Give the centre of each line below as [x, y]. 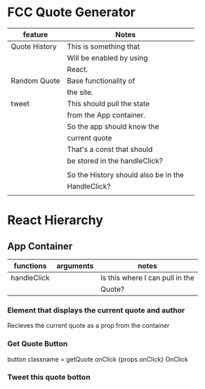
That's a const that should [110, 149]
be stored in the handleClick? [115, 160]
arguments [75, 266]
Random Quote [36, 80]
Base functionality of [101, 80]
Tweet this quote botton [49, 377]
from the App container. [106, 115]
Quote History [34, 46]
